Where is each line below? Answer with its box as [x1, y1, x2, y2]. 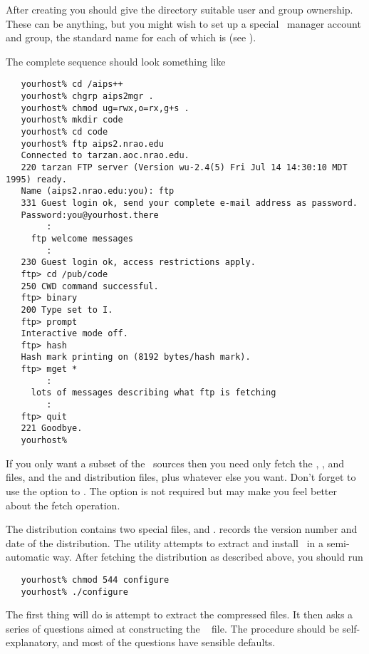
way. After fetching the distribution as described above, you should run [53, 549, 363, 564]
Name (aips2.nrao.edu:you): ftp [21, 186, 175, 197]
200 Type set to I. [21, 304, 113, 315]
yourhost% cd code [21, 127, 108, 137]
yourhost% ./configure [21, 586, 128, 597]
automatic [6, 549, 50, 564]
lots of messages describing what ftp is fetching [31, 388, 276, 398]
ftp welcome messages [31, 233, 133, 244]
